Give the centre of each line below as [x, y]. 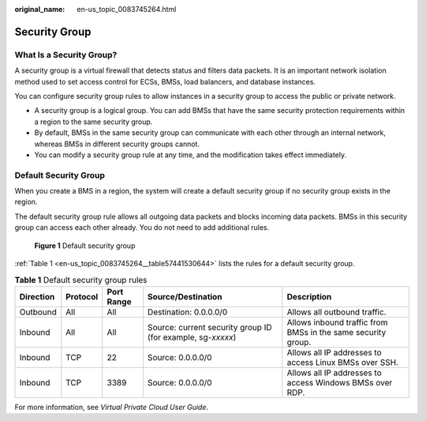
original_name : [40, 9]
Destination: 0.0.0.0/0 [187, 312]
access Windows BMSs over [340, 382]
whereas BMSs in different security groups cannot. [117, 144]
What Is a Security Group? [66, 55]
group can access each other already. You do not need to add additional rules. [142, 227]
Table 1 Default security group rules [81, 280]
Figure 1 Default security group [85, 246]
